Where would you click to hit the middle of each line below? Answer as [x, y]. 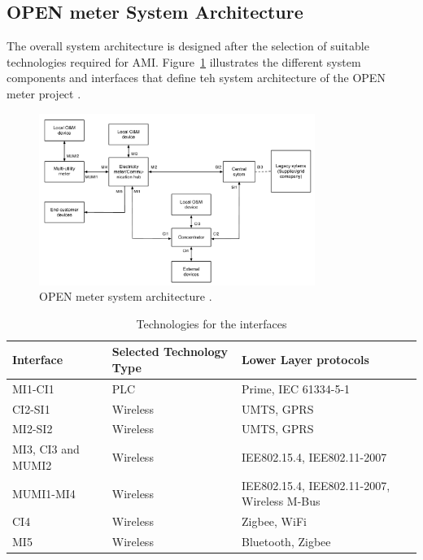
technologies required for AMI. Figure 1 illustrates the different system [184, 61]
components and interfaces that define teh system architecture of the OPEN [196, 78]
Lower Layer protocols [305, 360]
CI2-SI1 [31, 408]
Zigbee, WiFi [274, 521]
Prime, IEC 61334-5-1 [296, 388]
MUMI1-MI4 [44, 493]
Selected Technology [170, 352]
